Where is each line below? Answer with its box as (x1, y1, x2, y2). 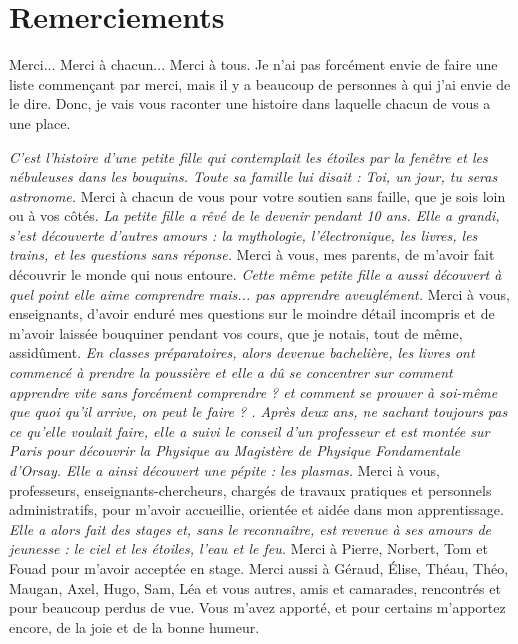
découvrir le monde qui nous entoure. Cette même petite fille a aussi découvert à (9, 264, 502, 285)
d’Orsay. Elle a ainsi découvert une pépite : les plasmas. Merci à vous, (9, 460, 440, 480)
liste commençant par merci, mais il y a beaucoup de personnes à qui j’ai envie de (9, 73, 511, 94)
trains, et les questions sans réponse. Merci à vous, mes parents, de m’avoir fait (9, 244, 495, 265)
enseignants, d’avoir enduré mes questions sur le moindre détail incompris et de (9, 303, 495, 324)
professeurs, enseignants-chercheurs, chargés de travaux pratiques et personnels (9, 479, 492, 500)
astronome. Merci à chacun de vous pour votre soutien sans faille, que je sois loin (9, 185, 506, 206)
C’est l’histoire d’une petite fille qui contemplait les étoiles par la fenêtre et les (9, 146, 488, 167)
